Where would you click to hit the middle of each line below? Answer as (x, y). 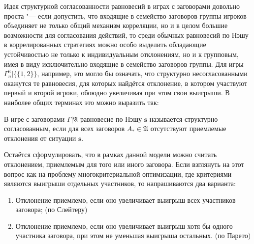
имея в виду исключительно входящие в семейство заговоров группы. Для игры (124, 64)
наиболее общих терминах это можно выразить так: (81, 102)
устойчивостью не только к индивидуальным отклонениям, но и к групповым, (121, 54)
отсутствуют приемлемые (188, 128)
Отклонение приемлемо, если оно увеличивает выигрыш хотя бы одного (124, 226)
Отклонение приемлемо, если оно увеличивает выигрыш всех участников (126, 200)
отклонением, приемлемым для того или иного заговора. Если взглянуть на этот (124, 164)
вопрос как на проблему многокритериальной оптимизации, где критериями (118, 174)
